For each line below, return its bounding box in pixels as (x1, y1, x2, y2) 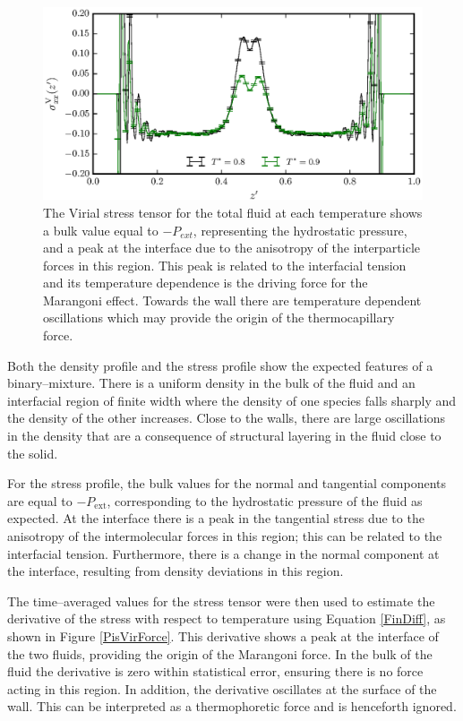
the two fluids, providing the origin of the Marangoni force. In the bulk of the (7, 644, 433, 663)
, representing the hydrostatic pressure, (193, 220, 407, 239)
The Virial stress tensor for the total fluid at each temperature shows (43, 202, 423, 221)
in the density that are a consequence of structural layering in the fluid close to (7, 426, 442, 445)
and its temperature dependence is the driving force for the (43, 273, 368, 292)
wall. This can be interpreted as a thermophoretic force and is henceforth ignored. (7, 697, 457, 716)
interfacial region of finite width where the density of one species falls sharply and (7, 391, 457, 409)
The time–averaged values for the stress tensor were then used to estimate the (7, 591, 435, 610)
